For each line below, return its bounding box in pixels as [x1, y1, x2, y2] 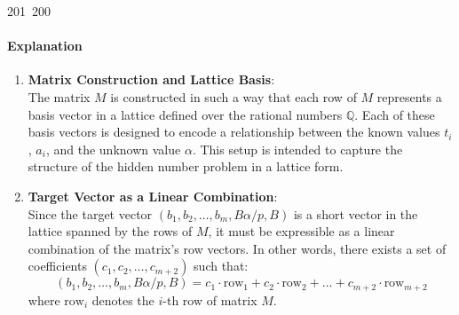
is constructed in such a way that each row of [110, 87, 357, 106]
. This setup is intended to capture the [192, 139, 403, 158]
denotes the [91, 290, 154, 309]
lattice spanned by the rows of [28, 222, 193, 240]
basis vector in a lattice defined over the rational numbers [28, 105, 343, 123]
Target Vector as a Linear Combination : [28, 186, 278, 205]
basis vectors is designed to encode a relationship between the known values [28, 122, 440, 141]
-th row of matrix [162, 290, 257, 309]
